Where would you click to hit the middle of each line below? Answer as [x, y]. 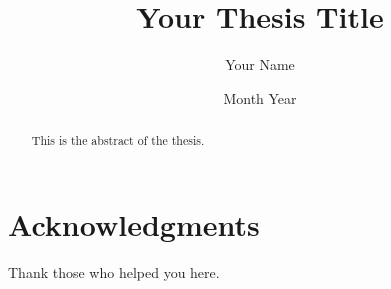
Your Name [260, 64]
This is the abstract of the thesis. [118, 140]
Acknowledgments [134, 223]
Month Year [260, 97]
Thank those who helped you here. [114, 271]
